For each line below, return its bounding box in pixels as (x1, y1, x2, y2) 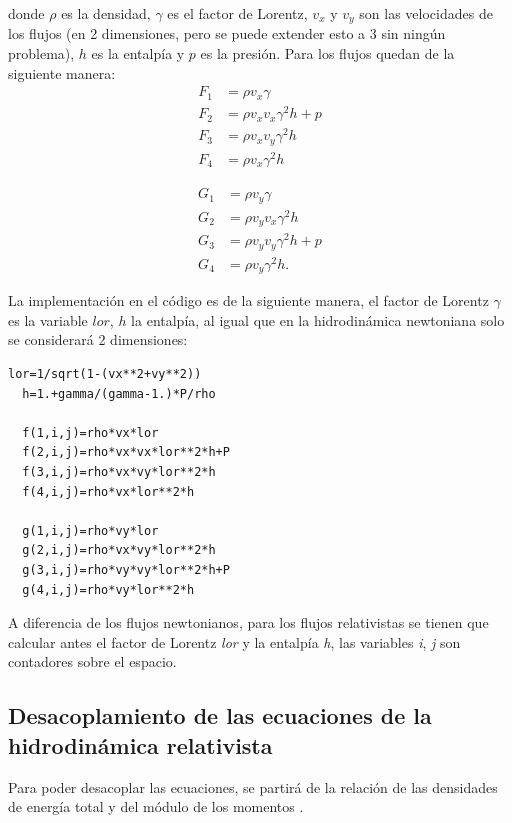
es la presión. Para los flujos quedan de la (200, 43, 455, 64)
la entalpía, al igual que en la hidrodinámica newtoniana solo (131, 309, 505, 330)
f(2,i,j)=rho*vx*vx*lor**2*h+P (22, 445, 230, 460)
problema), (8, 43, 75, 64)
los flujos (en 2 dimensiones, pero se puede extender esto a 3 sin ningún (8, 23, 446, 44)
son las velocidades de (359, 3, 493, 23)
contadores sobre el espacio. (8, 651, 177, 672)
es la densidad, (61, 3, 151, 23)
